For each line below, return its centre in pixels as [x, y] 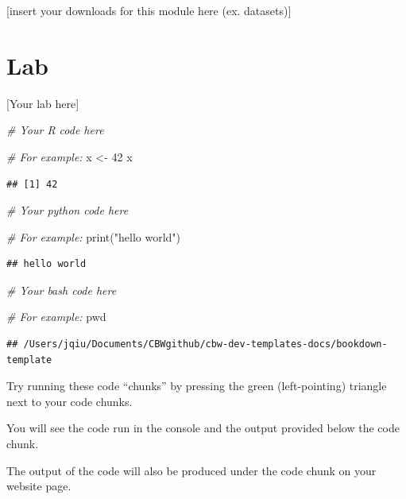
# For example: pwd [56, 317]
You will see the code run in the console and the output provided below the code [203, 428]
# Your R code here [55, 130]
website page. [39, 486]
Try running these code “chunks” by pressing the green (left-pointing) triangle [197, 386]
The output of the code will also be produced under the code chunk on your [191, 470]
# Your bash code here [62, 290]
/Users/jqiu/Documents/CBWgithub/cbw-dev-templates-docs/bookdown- [205, 344]
